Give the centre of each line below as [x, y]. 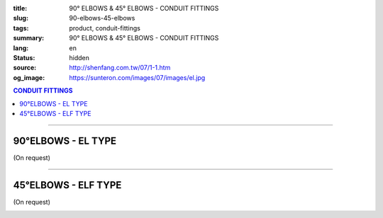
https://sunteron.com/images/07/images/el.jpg [137, 77]
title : [20, 8]
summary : [29, 38]
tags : [21, 28]
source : [25, 68]
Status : [24, 57]
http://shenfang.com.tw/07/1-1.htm [120, 68]
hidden [79, 57]
